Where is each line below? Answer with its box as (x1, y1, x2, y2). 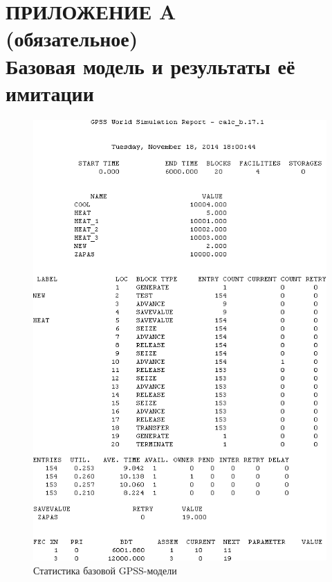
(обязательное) (6, 24, 138, 53)
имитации (6, 78, 94, 107)
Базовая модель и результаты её (6, 51, 295, 80)
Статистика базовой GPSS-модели (33, 563, 177, 578)
